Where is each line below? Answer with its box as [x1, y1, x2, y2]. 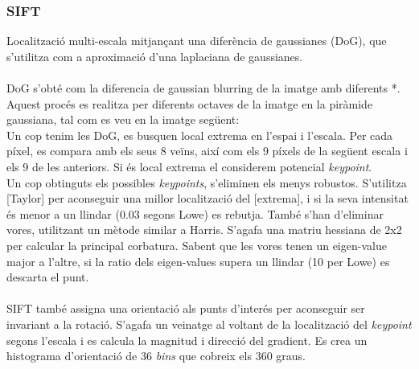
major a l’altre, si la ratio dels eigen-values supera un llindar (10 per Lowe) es [6, 252, 390, 269]
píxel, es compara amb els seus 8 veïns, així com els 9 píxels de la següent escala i [6, 142, 408, 159]
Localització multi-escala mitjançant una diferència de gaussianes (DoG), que [6, 32, 387, 49]
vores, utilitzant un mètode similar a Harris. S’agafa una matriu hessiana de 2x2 [6, 221, 402, 238]
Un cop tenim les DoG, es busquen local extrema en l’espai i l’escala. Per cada [6, 126, 393, 143]
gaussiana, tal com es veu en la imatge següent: [6, 111, 240, 128]
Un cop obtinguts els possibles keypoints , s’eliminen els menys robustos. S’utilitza [6, 174, 407, 191]
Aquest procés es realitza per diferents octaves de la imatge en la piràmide [6, 95, 373, 112]
